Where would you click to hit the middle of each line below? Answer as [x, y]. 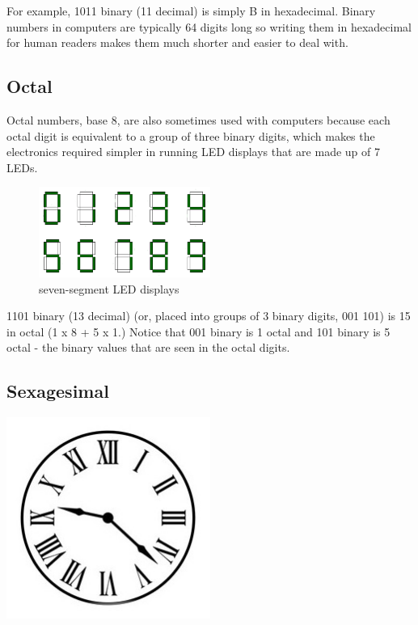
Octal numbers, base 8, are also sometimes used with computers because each [198, 119]
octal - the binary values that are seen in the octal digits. [148, 347]
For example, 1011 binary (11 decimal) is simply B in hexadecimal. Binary [191, 11]
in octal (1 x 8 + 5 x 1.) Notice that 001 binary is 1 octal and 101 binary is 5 [198, 331]
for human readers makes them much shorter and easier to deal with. [177, 42]
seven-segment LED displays [109, 288]
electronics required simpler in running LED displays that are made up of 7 [193, 152]
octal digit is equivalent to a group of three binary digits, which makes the [191, 135]
